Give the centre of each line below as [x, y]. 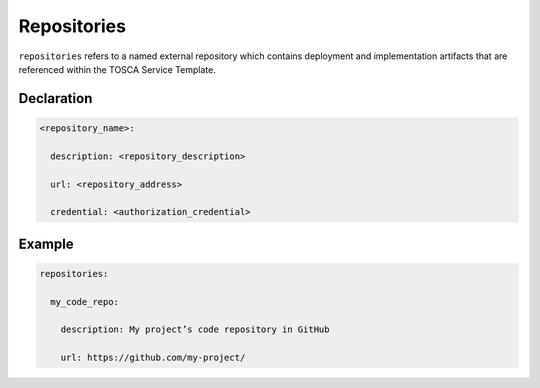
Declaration [55, 98]
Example [46, 243]
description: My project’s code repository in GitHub [195, 329]
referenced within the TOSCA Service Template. [117, 69]
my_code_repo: [85, 301]
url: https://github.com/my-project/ [153, 358]
